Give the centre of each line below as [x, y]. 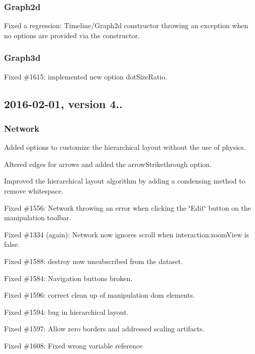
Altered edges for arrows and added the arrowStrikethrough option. [108, 164]
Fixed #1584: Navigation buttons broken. [68, 278]
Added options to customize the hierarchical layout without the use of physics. [125, 147]
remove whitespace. [34, 191]
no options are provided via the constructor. [72, 35]
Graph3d [22, 58]
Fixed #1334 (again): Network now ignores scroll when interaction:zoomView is [127, 234]
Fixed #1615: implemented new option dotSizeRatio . [86, 76]
